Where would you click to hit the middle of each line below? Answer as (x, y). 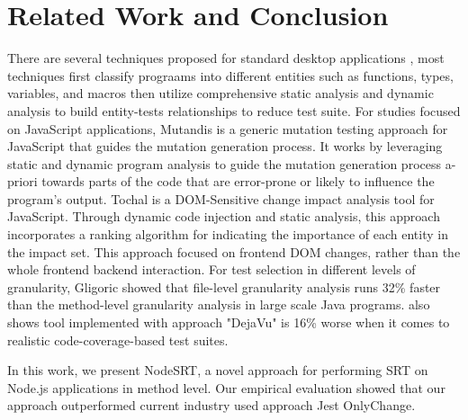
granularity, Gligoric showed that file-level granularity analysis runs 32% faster (224, 286)
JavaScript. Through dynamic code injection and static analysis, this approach (224, 216)
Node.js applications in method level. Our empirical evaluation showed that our (226, 387)
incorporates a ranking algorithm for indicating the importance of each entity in (228, 234)
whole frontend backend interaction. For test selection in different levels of (211, 269)
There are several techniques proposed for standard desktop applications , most (226, 58)
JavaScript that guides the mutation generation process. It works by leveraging (225, 146)
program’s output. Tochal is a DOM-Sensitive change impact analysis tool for (221, 198)
